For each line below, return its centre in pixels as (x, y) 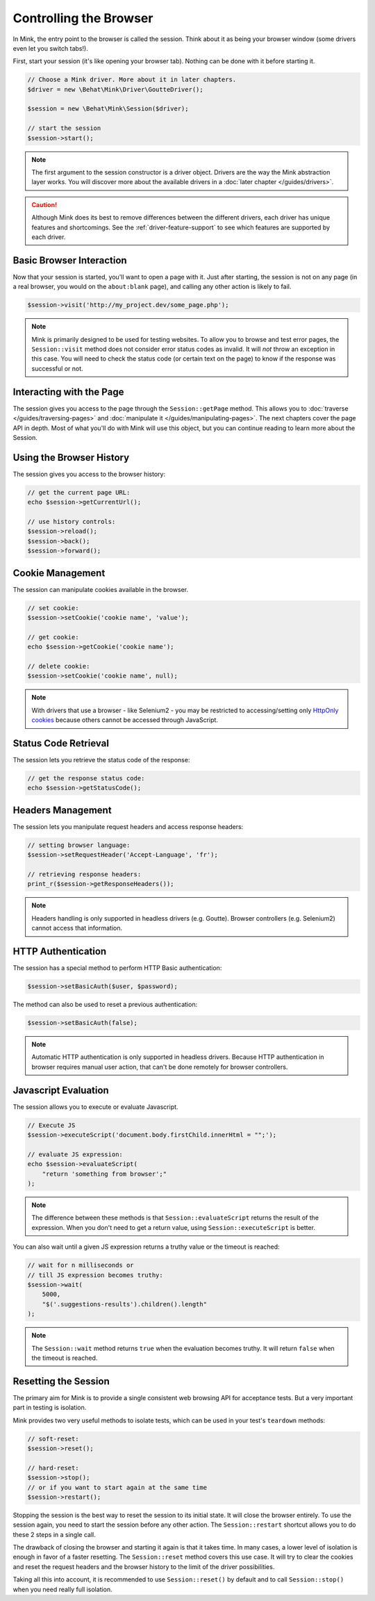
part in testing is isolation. (50, 1408)
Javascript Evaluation (61, 1090)
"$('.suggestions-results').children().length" (125, 1304)
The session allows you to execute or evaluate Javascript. (95, 1107)
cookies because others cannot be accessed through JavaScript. (125, 720)
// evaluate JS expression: (75, 1154)
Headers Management (62, 810)
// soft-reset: (53, 1439)
